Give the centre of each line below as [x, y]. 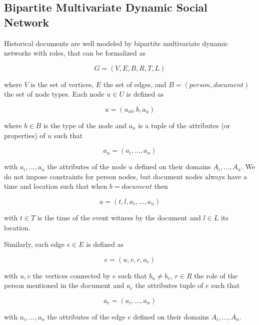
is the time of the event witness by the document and [119, 217]
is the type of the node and [85, 125]
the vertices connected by [71, 275]
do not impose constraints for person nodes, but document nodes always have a [125, 176]
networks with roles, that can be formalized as [75, 53]
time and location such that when [56, 186]
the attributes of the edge [86, 316]
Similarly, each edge [34, 244]
